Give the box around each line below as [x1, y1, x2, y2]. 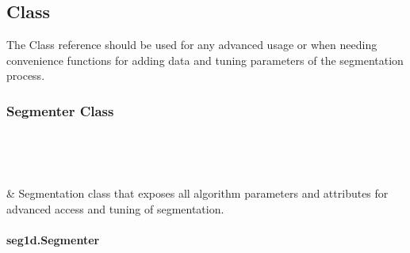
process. [6, 67, 45, 84]
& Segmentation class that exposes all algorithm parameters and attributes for [6, 185, 389, 202]
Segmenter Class [6, 100, 114, 120]
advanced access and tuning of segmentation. [6, 200, 224, 217]
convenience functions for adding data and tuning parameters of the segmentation [6, 51, 404, 68]
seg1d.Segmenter [6, 232, 100, 248]
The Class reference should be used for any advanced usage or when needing [6, 36, 377, 53]
